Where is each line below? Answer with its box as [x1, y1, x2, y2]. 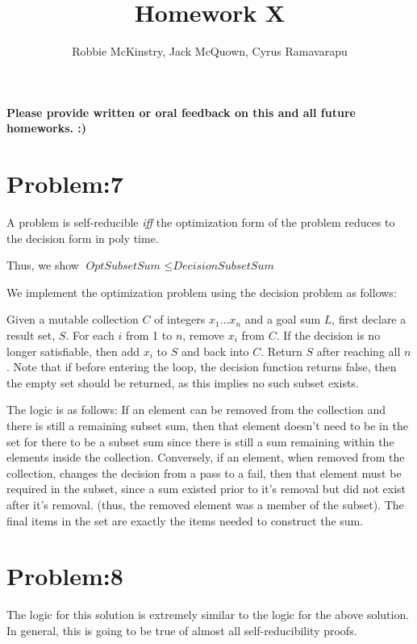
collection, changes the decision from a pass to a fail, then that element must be [6, 464, 402, 481]
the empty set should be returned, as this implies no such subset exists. [6, 374, 359, 391]
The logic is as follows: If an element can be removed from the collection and [6, 401, 386, 418]
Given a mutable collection [6, 311, 139, 328]
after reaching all [316, 342, 401, 359]
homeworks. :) [6, 119, 87, 136]
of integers [154, 311, 206, 328]
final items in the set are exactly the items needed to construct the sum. [6, 512, 364, 529]
